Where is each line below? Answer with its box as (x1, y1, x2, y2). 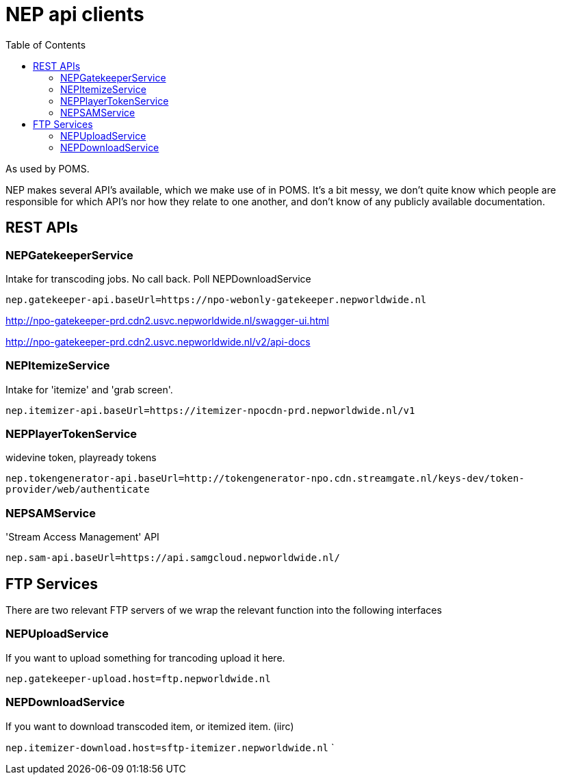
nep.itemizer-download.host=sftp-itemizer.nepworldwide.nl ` (5, 741, 335, 753)
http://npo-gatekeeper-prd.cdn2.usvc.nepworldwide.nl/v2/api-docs (5, 335, 311, 348)
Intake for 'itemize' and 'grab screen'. (5, 383, 173, 395)
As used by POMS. (5, 162, 90, 174)
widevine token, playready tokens (5, 452, 157, 464)
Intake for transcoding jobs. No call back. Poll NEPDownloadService (5, 272, 311, 285)
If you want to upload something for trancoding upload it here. (5, 651, 285, 664)
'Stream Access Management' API (5, 531, 159, 543)
